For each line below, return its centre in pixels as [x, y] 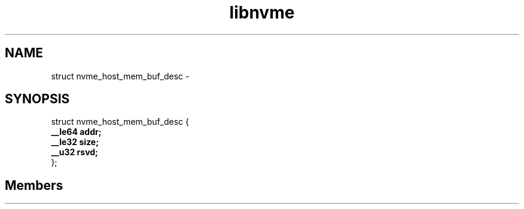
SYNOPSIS [37, 99]
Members [34, 185]
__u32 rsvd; [74, 152]
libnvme [262, 13]
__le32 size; [75, 142]
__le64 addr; [76, 132]
